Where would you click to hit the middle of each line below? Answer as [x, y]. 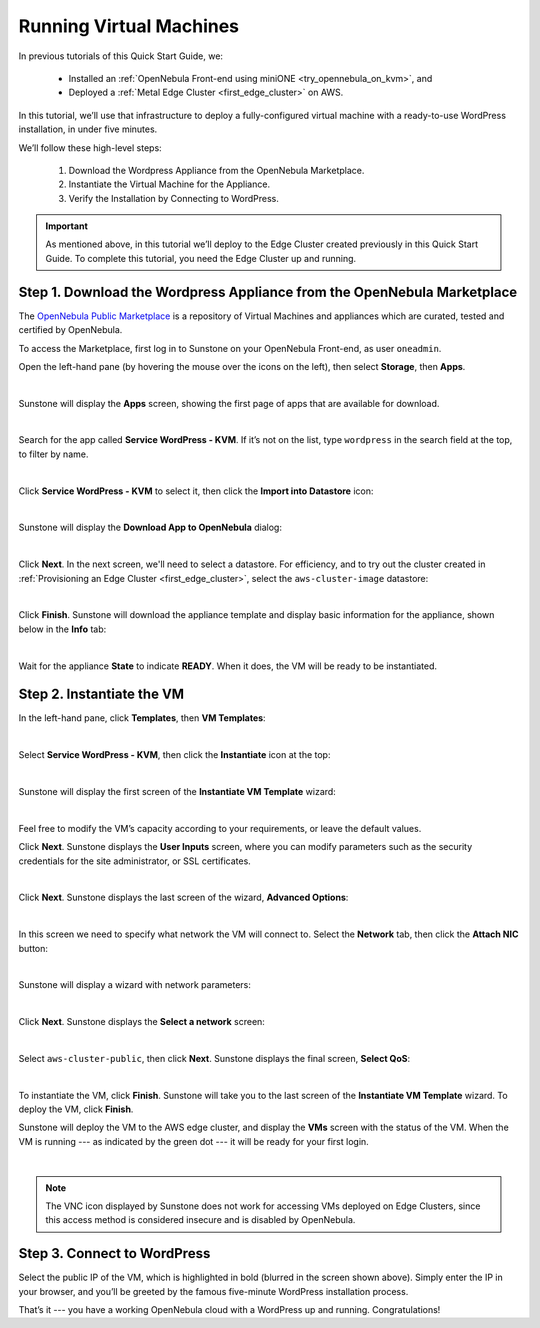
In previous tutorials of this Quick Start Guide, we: [121, 56]
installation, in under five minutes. [88, 129]
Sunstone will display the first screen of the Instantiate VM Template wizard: [177, 792]
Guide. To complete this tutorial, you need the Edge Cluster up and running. [201, 258]
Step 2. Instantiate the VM [101, 694]
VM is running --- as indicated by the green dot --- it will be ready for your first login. [193, 1141]
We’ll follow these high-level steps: [90, 147]
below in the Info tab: [62, 629]
